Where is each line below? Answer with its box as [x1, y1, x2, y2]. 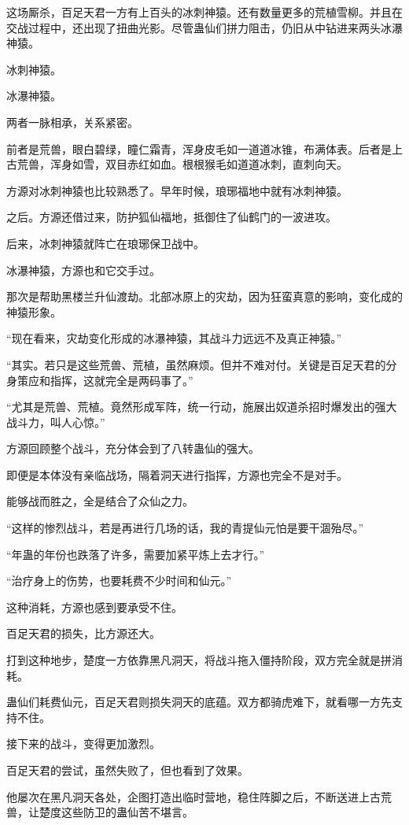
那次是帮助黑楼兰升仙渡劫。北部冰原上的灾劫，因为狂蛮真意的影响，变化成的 [6, 288, 403, 305]
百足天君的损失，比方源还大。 [6, 625, 160, 642]
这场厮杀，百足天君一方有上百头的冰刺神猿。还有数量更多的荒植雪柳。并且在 [6, 4, 403, 20]
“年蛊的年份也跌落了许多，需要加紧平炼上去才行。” [6, 546, 265, 562]
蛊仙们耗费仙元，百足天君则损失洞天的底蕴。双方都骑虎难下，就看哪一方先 [6, 694, 392, 710]
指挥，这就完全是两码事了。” [50, 372, 193, 388]
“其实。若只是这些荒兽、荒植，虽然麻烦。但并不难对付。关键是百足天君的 [6, 356, 386, 372]
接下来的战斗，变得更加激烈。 [6, 735, 160, 752]
